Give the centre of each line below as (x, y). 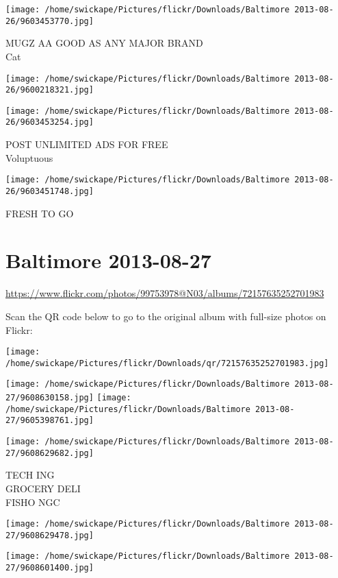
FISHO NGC (33, 502)
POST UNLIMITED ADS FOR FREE (87, 144)
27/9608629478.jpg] (50, 535)
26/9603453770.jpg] (50, 21)
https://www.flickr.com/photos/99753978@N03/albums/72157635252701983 (165, 293)
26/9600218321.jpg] (50, 90)
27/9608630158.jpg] (50, 398)
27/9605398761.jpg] (50, 421)
